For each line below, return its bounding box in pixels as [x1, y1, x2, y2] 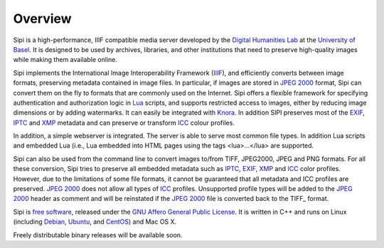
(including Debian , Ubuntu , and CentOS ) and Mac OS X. [13, 217, 177, 226]
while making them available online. [13, 56, 117, 64]
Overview [13, 11, 72, 26]
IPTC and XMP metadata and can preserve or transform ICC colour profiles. [13, 118, 235, 127]
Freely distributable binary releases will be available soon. [13, 230, 183, 239]
